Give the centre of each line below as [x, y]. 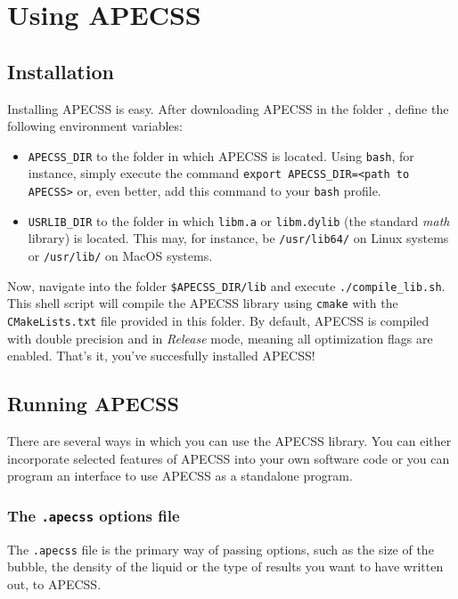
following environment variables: [95, 126]
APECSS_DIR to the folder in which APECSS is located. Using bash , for [221, 155]
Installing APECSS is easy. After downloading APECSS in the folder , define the [228, 108]
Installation [61, 71]
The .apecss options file [94, 515]
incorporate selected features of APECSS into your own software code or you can [229, 458]
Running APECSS [93, 404]
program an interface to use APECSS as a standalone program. [180, 476]
